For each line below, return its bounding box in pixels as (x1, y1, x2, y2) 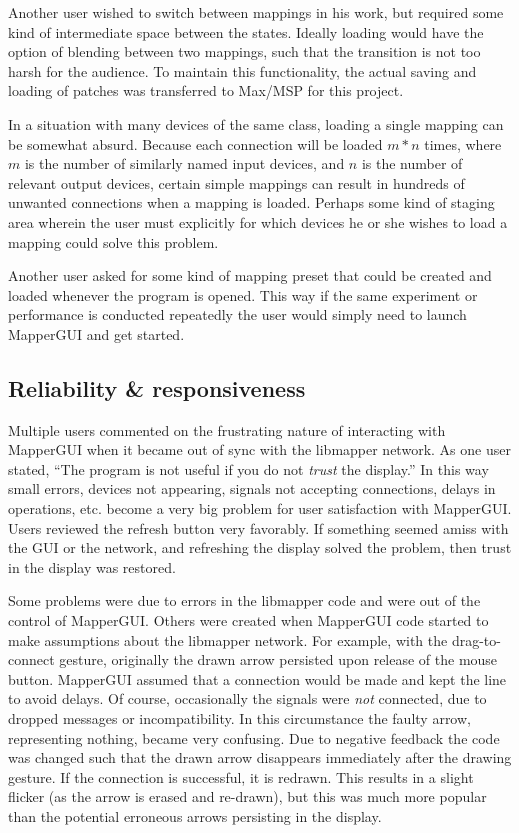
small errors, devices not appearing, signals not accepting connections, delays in (8, 478, 496, 499)
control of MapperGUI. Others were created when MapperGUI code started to (8, 610, 489, 631)
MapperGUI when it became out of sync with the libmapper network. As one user (8, 439, 511, 460)
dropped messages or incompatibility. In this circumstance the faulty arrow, (8, 708, 471, 729)
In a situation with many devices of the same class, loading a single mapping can (8, 113, 504, 134)
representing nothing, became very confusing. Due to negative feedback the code (8, 727, 500, 748)
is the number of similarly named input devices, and (24, 153, 345, 174)
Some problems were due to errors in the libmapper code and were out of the (8, 590, 481, 611)
